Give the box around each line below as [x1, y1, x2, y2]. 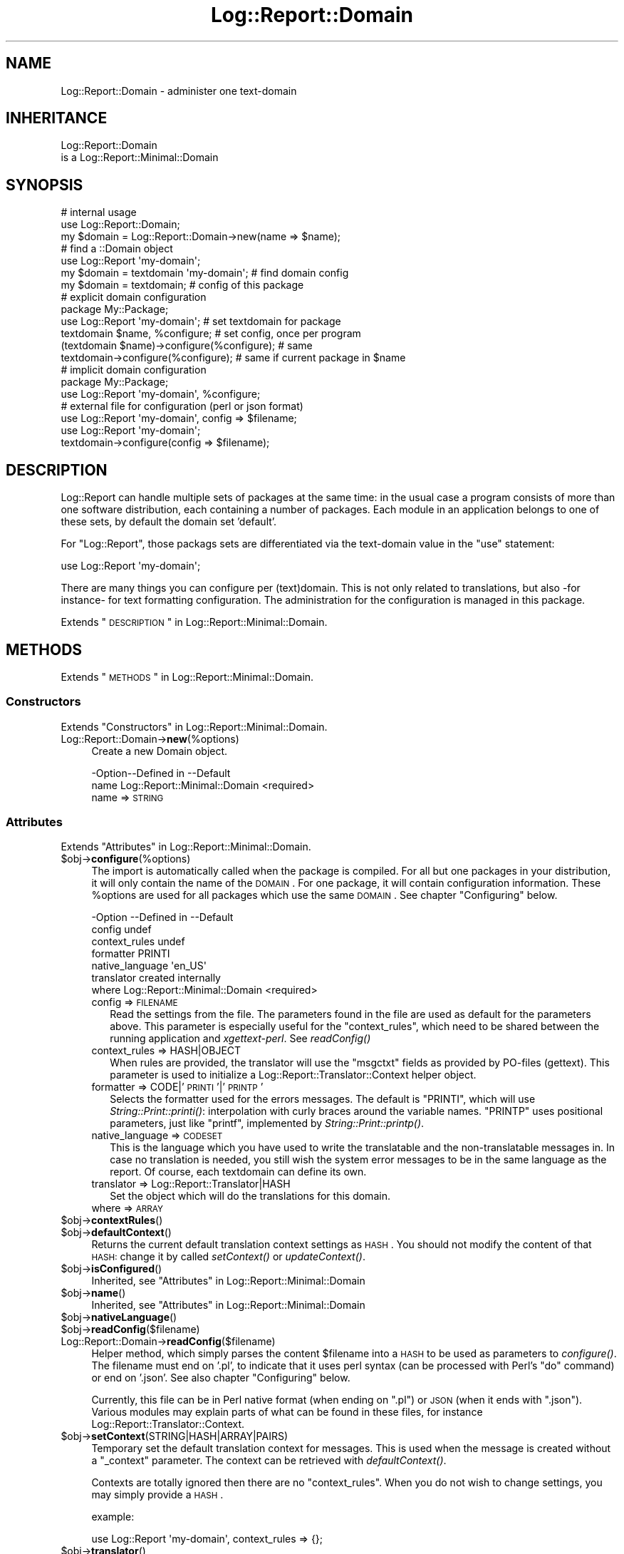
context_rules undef [91, 935, 185, 948]
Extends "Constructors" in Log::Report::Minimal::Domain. [61, 720, 328, 733]
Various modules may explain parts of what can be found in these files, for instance [91, 1406, 483, 1419]
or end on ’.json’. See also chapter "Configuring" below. [91, 1372, 350, 1384]
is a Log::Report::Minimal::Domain [61, 151, 219, 164]
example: [91, 1511, 135, 1523]
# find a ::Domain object [61, 242, 173, 255]
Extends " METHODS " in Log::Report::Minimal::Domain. [61, 670, 314, 683]
